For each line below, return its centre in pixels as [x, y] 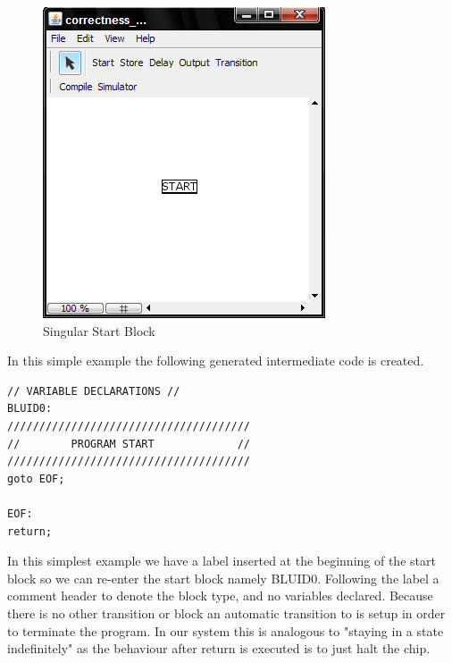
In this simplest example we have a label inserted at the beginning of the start [222, 561]
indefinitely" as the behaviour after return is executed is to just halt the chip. [219, 648]
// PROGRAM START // [129, 444]
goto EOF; [36, 478]
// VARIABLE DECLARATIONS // [94, 391]
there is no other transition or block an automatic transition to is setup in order [226, 613]
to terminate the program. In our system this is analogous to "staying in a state [226, 630]
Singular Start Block [99, 330]
